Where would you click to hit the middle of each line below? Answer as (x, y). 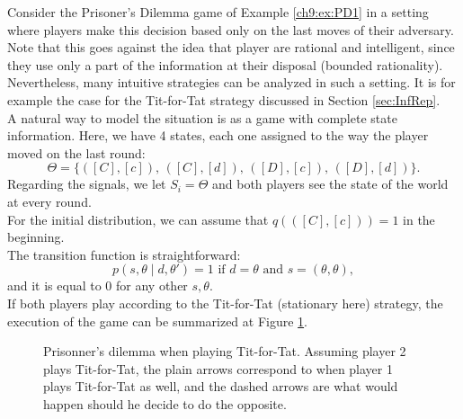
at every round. (49, 201)
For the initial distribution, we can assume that (138, 219)
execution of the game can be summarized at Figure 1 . (157, 321)
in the (419, 219)
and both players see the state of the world (330, 184)
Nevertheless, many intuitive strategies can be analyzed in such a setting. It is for (231, 82)
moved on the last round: (76, 152)
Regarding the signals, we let (87, 184)
